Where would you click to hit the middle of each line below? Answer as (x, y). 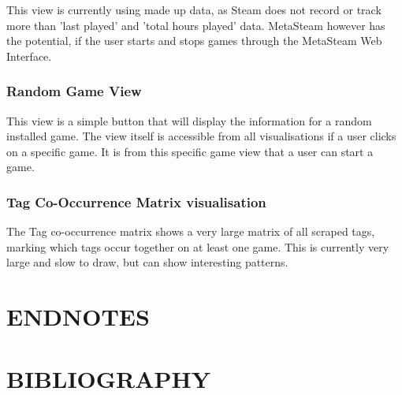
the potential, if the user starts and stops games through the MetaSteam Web (194, 41)
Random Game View (74, 91)
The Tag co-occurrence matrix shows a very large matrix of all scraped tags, (191, 231)
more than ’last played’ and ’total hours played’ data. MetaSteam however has (196, 25)
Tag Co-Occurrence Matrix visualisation (136, 201)
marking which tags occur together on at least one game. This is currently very (198, 246)
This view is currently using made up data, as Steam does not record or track (194, 9)
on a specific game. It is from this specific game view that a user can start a (190, 151)
